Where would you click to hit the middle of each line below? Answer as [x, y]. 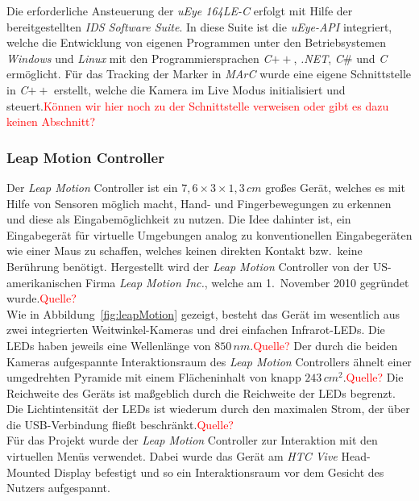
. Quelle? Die [373, 377]
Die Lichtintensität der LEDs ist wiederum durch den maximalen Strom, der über [208, 409]
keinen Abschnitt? [51, 121]
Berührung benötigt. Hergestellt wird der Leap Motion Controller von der [188, 266]
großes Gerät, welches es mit [335, 187]
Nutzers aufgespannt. [58, 488]
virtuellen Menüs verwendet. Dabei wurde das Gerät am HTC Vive [172, 456]
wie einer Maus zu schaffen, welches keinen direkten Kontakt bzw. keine [185, 250]
